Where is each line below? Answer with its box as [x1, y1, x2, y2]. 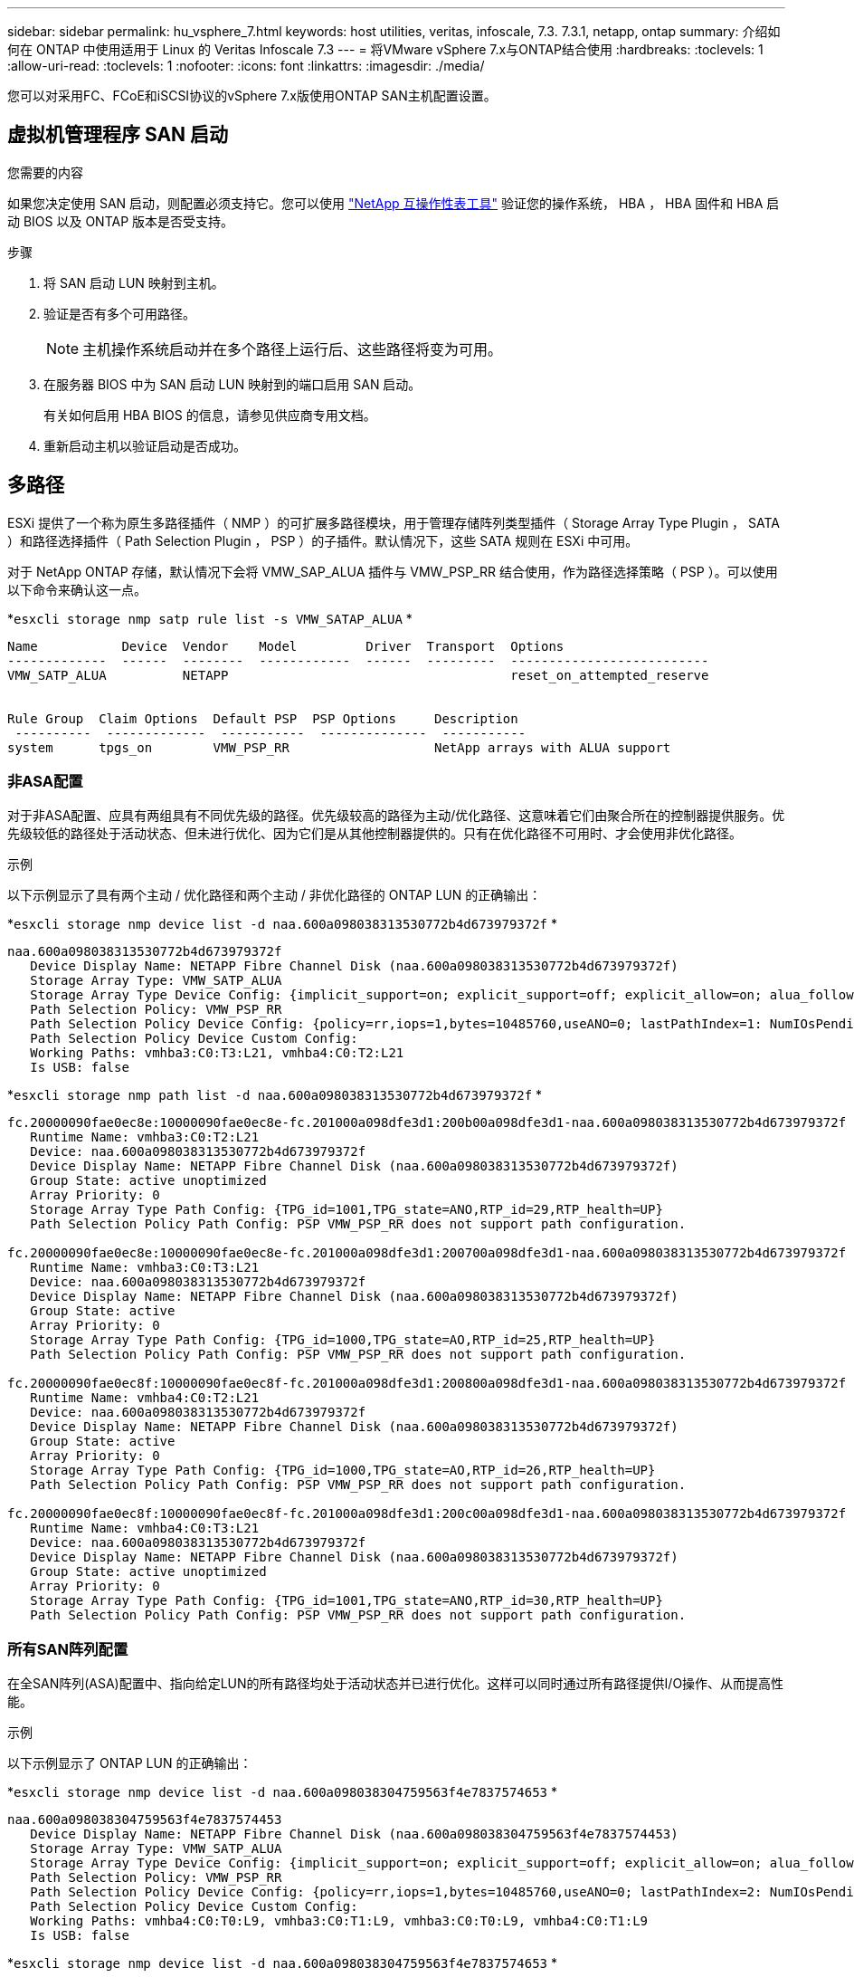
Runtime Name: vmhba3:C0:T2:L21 [30, 1130, 260, 1145]
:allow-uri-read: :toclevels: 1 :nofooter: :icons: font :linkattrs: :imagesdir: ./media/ [7, 58, 485, 73]
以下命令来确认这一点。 [7, 581, 147, 597]
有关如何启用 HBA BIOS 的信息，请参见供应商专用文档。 [43, 406, 376, 423]
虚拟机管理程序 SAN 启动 [7, 123, 229, 147]
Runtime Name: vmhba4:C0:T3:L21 [30, 1521, 260, 1536]
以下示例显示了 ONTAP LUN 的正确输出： [7, 1755, 252, 1772]
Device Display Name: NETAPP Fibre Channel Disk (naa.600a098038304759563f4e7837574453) [30, 1827, 678, 1842]
